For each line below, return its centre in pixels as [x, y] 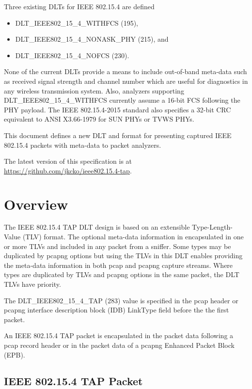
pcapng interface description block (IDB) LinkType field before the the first [117, 310]
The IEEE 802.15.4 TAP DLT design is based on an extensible [97, 227]
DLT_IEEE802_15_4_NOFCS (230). [72, 55]
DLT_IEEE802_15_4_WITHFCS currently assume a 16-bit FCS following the [122, 100]
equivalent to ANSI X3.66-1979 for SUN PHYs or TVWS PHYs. [99, 119]
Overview [36, 204]
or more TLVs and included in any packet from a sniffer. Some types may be [118, 246]
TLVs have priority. [32, 284]
